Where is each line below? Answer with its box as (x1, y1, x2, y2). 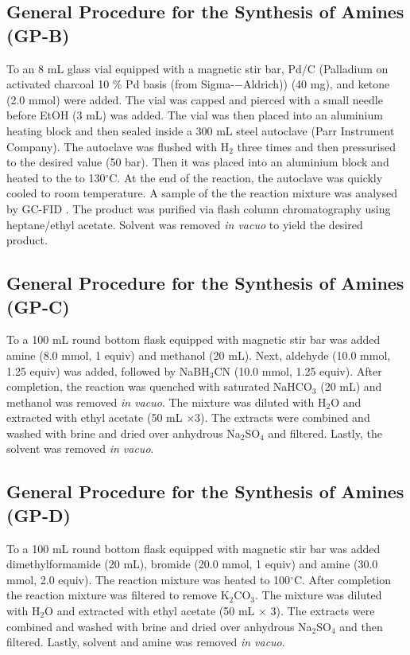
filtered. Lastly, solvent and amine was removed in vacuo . (6, 634, 285, 650)
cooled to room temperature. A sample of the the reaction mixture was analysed (6, 185, 397, 201)
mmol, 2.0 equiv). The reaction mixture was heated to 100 (6, 571, 291, 587)
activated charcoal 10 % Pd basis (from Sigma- (6, 76, 235, 92)
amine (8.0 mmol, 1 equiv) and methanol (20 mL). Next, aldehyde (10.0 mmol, (6, 346, 391, 363)
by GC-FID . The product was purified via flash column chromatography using (6, 200, 391, 216)
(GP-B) (6, 22, 70, 47)
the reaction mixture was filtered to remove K (6, 587, 230, 603)
